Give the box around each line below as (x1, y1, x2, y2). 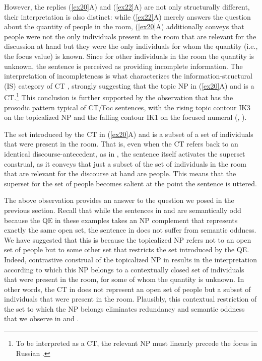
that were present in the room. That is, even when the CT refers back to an (4, 138, 238, 149)
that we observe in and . (4, 313, 79, 324)
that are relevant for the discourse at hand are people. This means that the (4, 168, 236, 179)
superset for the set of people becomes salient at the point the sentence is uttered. (4, 178, 257, 188)
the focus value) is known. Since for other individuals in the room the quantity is (4, 50, 254, 61)
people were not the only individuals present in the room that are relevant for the (4, 31, 256, 41)
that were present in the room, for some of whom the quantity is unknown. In (4, 274, 244, 284)
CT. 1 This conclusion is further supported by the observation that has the (4, 91, 233, 102)
